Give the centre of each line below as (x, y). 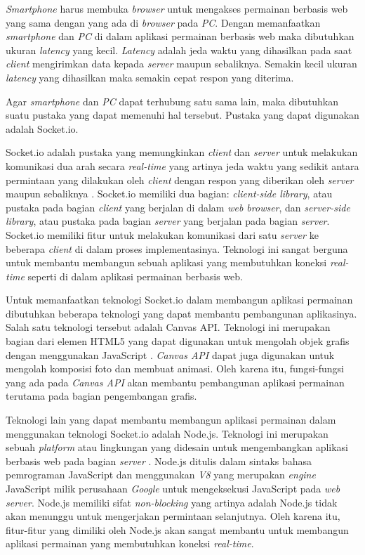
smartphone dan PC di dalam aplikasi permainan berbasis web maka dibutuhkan (180, 36)
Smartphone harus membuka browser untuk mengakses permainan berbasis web (177, 8)
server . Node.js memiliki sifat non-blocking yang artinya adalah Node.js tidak (172, 502)
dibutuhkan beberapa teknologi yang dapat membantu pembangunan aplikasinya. (181, 313)
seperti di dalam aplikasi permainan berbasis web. (135, 276)
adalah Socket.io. (42, 128)
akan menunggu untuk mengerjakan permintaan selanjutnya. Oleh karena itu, (173, 516)
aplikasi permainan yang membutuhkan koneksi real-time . (130, 543)
